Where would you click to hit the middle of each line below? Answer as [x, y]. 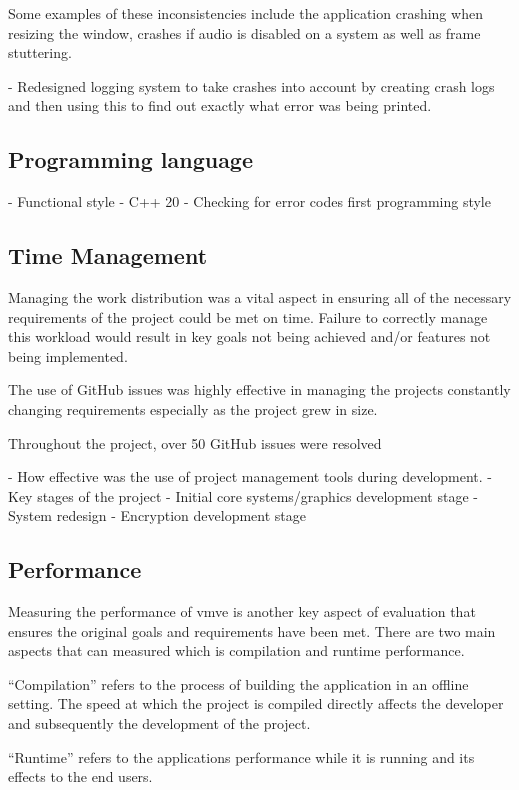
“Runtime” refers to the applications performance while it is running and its [241, 756]
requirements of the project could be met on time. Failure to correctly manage [248, 316]
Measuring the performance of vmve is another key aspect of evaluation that [242, 611]
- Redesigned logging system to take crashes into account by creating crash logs [251, 85]
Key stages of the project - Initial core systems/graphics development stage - [243, 495]
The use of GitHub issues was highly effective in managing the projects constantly [259, 389]
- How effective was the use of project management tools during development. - [250, 476]
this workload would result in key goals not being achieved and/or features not [249, 336]
